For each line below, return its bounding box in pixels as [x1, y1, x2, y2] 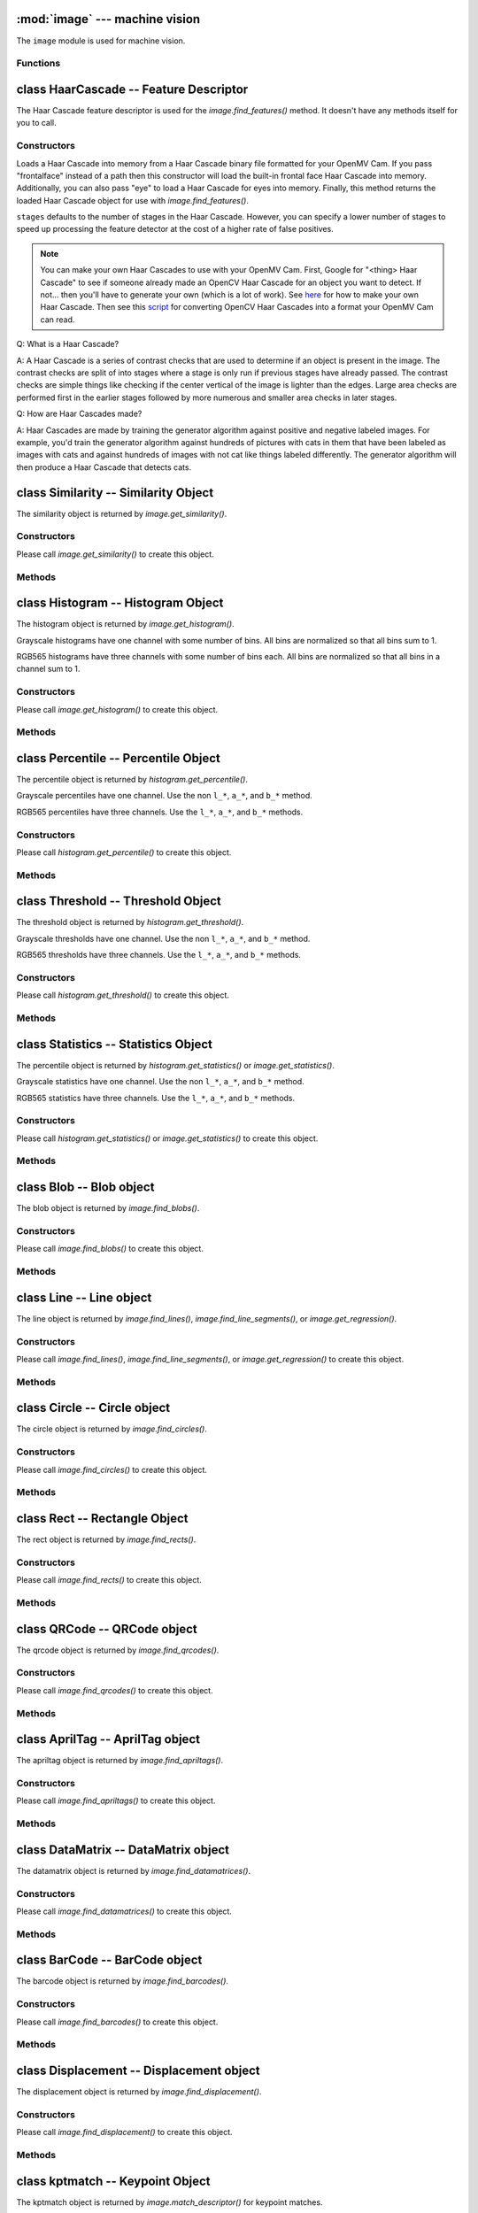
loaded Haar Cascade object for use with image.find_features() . [16, 195, 250, 205]
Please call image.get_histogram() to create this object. [16, 704, 219, 714]
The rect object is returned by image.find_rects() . [16, 1534, 197, 1545]
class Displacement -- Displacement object [16, 2063, 260, 2078]
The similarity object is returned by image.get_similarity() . [16, 508, 227, 519]
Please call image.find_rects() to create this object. [16, 1575, 203, 1585]
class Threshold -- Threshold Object [16, 894, 221, 909]
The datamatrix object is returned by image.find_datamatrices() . [16, 1865, 251, 1876]
